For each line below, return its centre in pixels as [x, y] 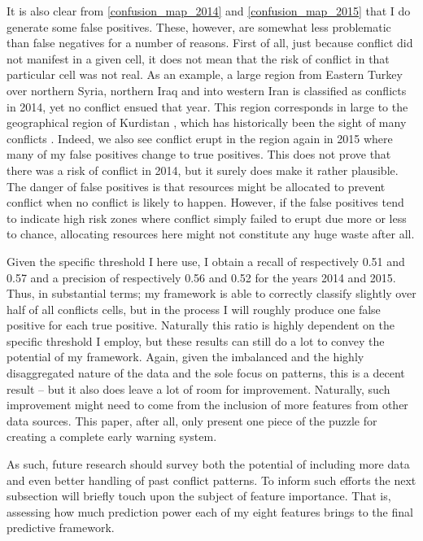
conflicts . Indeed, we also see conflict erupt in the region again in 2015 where [200, 138]
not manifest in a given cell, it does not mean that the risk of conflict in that [198, 58]
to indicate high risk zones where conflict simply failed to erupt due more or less [207, 218]
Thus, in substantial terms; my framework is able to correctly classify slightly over [211, 293]
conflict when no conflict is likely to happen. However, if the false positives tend [205, 202]
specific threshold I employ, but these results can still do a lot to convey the [196, 340]
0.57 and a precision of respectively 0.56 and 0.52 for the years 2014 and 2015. [201, 277]
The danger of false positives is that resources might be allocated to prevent [196, 186]
